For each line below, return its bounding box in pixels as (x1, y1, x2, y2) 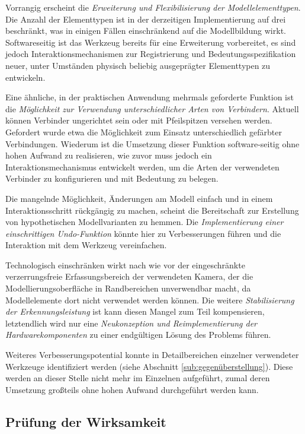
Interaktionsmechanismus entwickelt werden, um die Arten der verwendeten (5, 160, 280, 173)
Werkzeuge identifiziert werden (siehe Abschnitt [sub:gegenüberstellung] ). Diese (5, 360, 293, 372)
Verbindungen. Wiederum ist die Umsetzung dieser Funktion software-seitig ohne (5, 137, 300, 150)
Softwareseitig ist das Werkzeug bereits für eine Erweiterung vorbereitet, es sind (5, 36, 296, 48)
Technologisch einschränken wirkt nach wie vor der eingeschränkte (5, 258, 245, 271)
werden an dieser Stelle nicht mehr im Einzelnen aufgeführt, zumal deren (5, 372, 270, 384)
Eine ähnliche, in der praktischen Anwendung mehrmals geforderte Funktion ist (5, 91, 294, 103)
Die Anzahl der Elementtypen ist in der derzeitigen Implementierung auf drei (5, 12, 286, 25)
